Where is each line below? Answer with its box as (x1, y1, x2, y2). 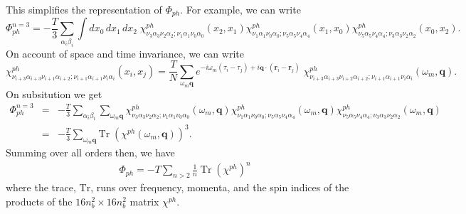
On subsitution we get (6, 86, 102, 101)
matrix (129, 193, 159, 208)
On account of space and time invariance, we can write (6, 46, 244, 60)
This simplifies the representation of (6, 2, 162, 16)
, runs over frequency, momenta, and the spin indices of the (90, 180, 349, 195)
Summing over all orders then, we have (6, 145, 175, 160)
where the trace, (6, 180, 76, 195)
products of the (6, 193, 73, 208)
